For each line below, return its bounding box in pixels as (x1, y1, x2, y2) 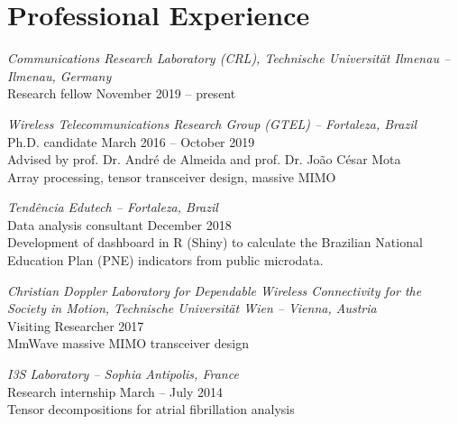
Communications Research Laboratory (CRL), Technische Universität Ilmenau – (7, 49, 451, 68)
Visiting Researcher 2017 (7, 316, 144, 335)
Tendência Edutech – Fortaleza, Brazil (7, 198, 218, 217)
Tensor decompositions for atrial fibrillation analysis (7, 400, 295, 419)
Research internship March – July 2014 (7, 382, 224, 401)
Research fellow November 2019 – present (7, 84, 236, 103)
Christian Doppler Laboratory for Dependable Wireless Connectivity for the (7, 281, 422, 300)
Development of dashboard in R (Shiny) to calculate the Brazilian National (7, 233, 423, 252)
